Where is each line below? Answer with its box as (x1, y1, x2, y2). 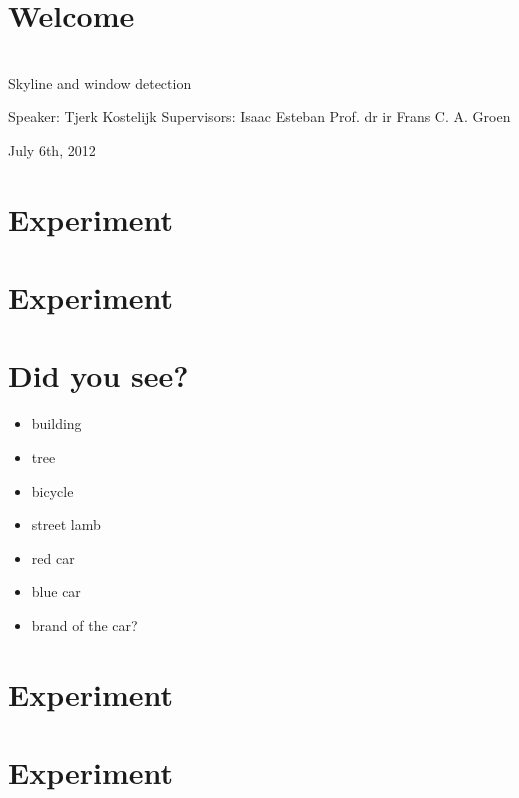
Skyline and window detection (8, 72, 192, 93)
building (31, 413, 82, 434)
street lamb (31, 514, 101, 535)
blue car (31, 581, 81, 602)
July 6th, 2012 (8, 139, 96, 160)
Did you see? (8, 355, 189, 396)
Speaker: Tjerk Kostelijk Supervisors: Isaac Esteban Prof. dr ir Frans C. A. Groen (8, 106, 511, 127)
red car (31, 547, 75, 568)
